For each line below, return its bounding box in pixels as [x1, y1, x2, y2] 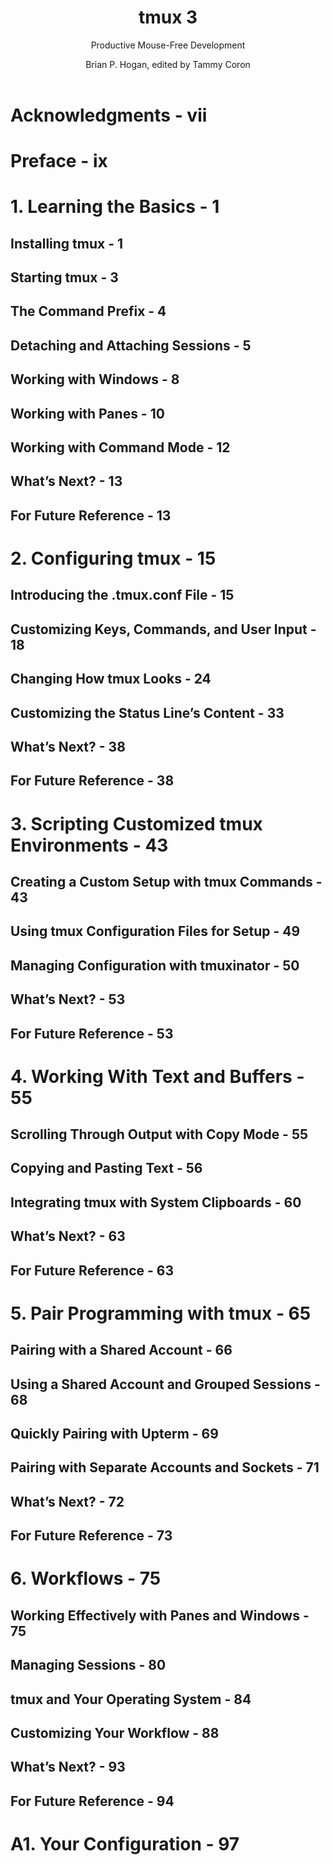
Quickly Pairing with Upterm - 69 [10, 1426, 219, 1442]
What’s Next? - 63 [10, 1228, 126, 1245]
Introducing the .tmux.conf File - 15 [10, 587, 235, 604]
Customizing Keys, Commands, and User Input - [10, 621, 317, 638]
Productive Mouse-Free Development [90, 39, 246, 51]
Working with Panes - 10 [10, 405, 165, 422]
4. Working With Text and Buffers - [10, 1065, 305, 1088]
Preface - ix [10, 150, 108, 173]
